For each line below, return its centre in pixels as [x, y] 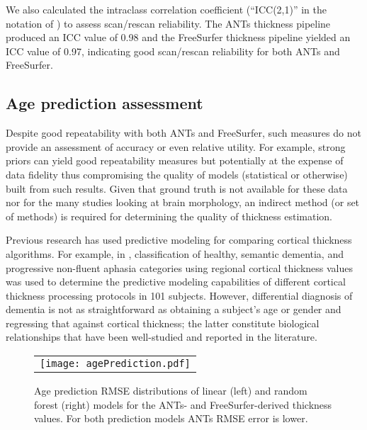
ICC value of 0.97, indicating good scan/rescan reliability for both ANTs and [173, 51]
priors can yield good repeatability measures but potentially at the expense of [175, 160]
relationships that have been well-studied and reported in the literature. [162, 337]
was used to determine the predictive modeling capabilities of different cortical [176, 282]
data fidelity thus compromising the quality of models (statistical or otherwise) [177, 174]
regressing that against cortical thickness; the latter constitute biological [163, 323]
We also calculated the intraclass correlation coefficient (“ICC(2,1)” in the [166, 9]
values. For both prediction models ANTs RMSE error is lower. [171, 418]
